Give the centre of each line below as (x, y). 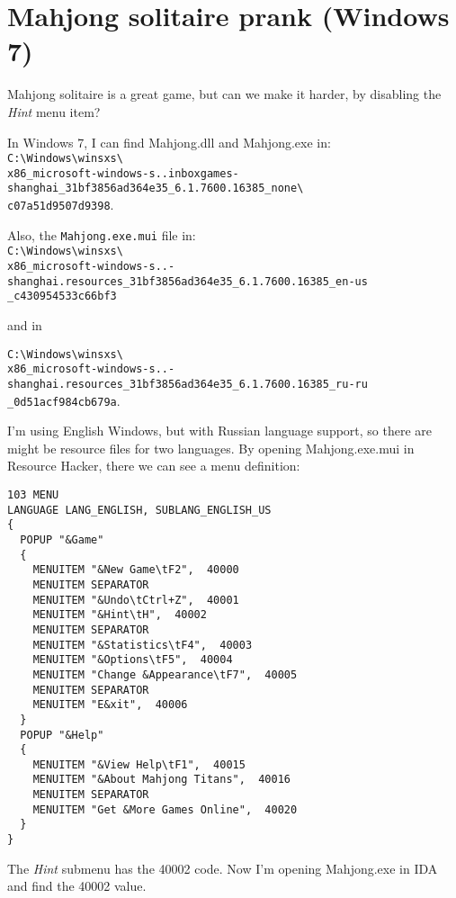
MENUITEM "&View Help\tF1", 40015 (139, 764)
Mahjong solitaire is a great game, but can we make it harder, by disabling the (224, 94)
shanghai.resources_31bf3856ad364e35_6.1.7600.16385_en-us (188, 281)
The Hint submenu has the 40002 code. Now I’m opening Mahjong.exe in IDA (223, 868)
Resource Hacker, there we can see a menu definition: (154, 466)
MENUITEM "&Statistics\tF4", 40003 (143, 645)
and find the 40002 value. (77, 886)
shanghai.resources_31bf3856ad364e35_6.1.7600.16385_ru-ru (188, 384)
